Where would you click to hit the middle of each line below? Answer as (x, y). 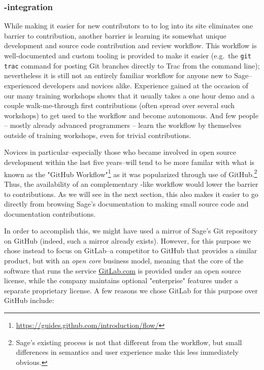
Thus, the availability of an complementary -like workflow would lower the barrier (131, 183)
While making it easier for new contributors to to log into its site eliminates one (129, 26)
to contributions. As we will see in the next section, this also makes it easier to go (131, 194)
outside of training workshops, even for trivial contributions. (98, 135)
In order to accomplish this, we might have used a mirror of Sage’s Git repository (131, 231)
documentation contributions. (50, 213)
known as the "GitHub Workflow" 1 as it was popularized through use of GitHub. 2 (131, 173)
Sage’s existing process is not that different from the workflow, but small (129, 342)
